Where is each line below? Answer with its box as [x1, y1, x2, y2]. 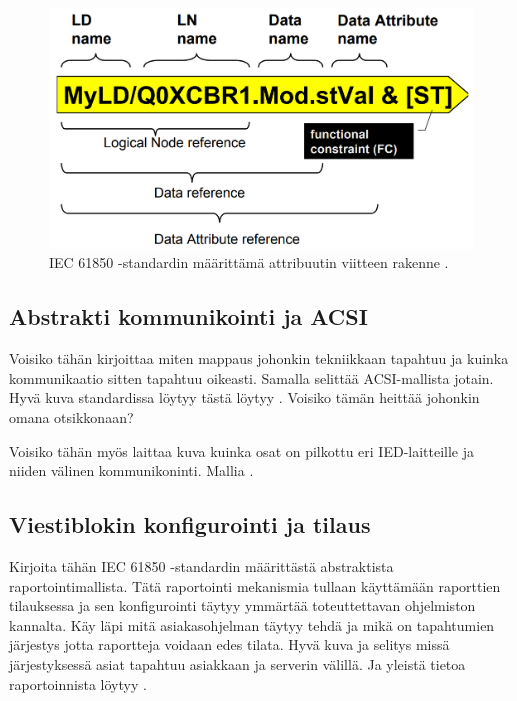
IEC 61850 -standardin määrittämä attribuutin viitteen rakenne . [49, 252, 449, 273]
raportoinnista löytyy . [9, 673, 147, 694]
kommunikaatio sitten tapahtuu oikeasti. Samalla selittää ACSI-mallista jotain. [9, 367, 494, 388]
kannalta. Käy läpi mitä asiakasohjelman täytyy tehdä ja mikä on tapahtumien [9, 614, 495, 635]
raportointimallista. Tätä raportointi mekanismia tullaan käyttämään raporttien [9, 575, 501, 596]
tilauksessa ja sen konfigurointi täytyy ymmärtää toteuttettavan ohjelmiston [9, 595, 476, 616]
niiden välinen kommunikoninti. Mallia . [9, 460, 254, 481]
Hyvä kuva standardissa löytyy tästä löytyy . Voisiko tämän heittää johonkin [9, 387, 480, 408]
